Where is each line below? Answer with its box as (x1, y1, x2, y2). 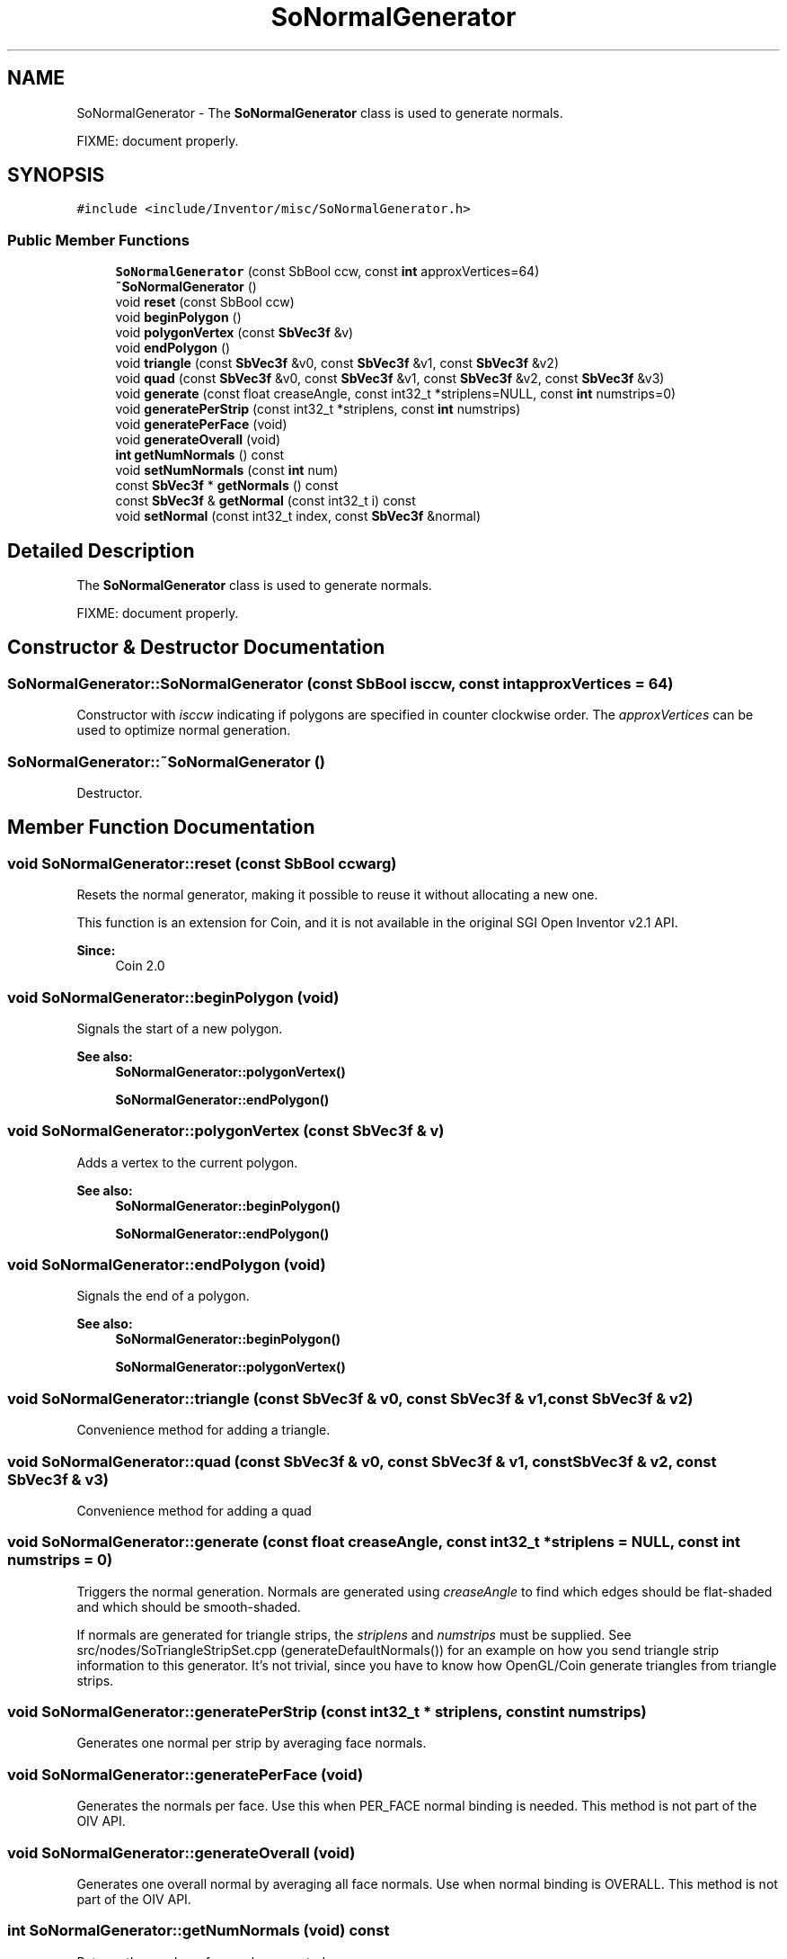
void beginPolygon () (115, 309, 242, 326)
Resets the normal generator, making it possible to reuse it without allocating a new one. (76, 887, 598, 903)
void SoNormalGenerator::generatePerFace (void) (7, 1765, 364, 1784)
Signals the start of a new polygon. (76, 1020, 283, 1036)
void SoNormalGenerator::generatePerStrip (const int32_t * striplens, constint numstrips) (7, 1703, 647, 1722)
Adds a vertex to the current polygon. (76, 1154, 298, 1170)
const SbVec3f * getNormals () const (115, 478, 339, 494)
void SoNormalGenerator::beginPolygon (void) (7, 988, 340, 1006)
